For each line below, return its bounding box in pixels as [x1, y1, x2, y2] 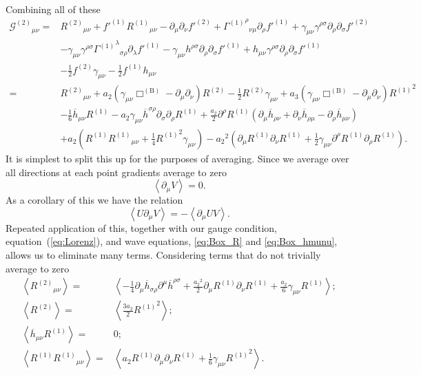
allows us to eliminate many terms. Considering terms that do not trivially [6, 247, 321, 261]
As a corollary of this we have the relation [6, 193, 183, 207]
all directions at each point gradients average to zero [6, 164, 227, 179]
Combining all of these [6, 2, 101, 16]
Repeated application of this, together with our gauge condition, [6, 220, 277, 235]
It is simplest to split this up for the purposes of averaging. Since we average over [6, 151, 349, 165]
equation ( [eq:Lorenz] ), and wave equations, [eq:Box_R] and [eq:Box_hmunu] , [6, 234, 338, 248]
